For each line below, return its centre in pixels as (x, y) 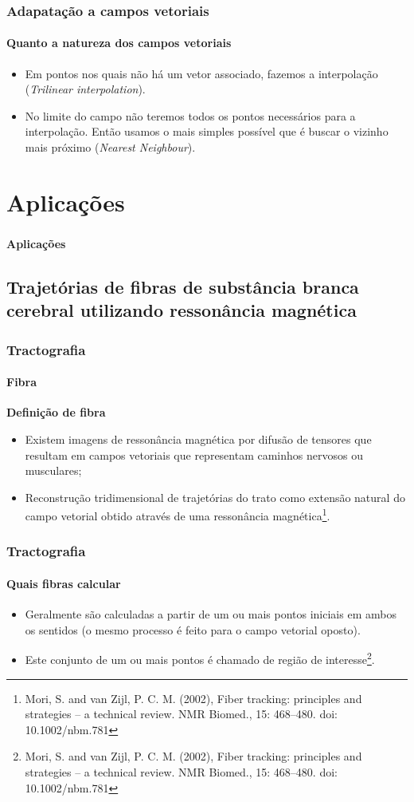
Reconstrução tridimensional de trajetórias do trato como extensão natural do (215, 497)
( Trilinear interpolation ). (85, 89)
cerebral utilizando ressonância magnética (182, 310)
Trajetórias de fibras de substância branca (183, 286)
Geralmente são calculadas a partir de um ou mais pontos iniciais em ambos (211, 614)
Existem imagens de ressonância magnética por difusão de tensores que (198, 439)
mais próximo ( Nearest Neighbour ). (110, 147)
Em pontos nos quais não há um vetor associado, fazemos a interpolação (201, 73)
